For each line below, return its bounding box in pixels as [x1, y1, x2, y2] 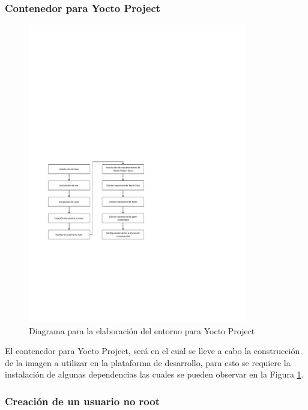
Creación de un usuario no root [5, 393, 160, 408]
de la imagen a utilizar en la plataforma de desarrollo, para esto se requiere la [5, 356, 291, 369]
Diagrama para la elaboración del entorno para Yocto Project [29, 324, 255, 337]
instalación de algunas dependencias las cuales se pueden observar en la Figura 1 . [5, 368, 304, 381]
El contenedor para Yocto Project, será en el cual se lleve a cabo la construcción [5, 344, 300, 357]
